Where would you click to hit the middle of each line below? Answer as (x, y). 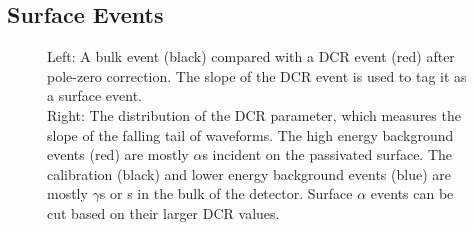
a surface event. (94, 95)
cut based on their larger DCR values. (163, 212)
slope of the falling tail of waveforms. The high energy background (250, 134)
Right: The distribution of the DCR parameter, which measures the (254, 114)
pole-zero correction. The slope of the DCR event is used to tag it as (257, 75)
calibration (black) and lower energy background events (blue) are (249, 173)
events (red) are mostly (118, 154)
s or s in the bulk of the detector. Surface (226, 193)
